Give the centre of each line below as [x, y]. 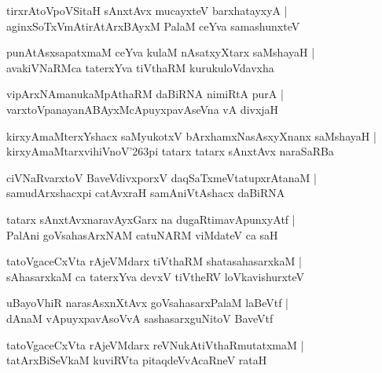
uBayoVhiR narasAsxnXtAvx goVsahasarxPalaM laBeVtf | [147, 303]
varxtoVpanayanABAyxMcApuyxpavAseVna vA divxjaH [143, 109]
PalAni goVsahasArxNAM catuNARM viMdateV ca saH [142, 234]
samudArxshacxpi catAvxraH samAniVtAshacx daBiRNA [146, 193]
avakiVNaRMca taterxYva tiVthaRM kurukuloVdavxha [140, 67]
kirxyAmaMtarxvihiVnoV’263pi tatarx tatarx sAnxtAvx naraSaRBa [170, 151]
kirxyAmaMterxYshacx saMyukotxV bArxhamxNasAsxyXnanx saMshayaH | [191, 135]
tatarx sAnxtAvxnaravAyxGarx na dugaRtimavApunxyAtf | [151, 219]
